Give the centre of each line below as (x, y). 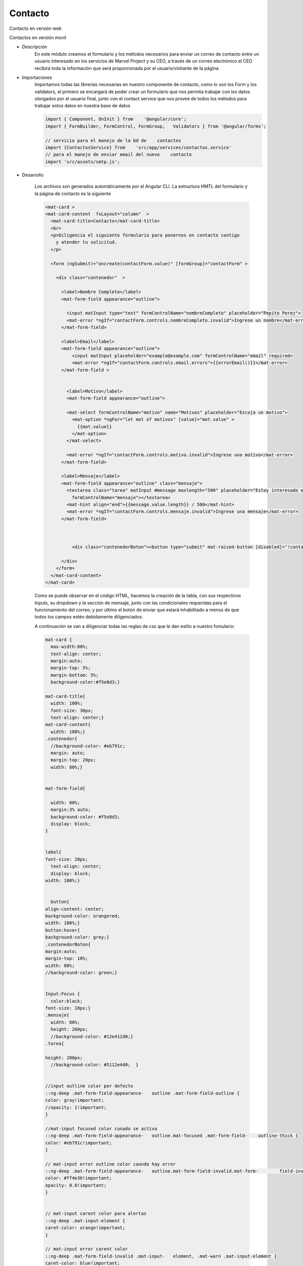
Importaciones (37, 77)
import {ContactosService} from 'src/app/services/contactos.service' (138, 148)
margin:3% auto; (71, 810)
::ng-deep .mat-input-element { (85, 1221)
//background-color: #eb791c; (88, 746)
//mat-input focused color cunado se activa (101, 1129)
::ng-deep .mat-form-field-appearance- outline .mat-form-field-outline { (142, 1093)
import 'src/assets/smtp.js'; (83, 162)
